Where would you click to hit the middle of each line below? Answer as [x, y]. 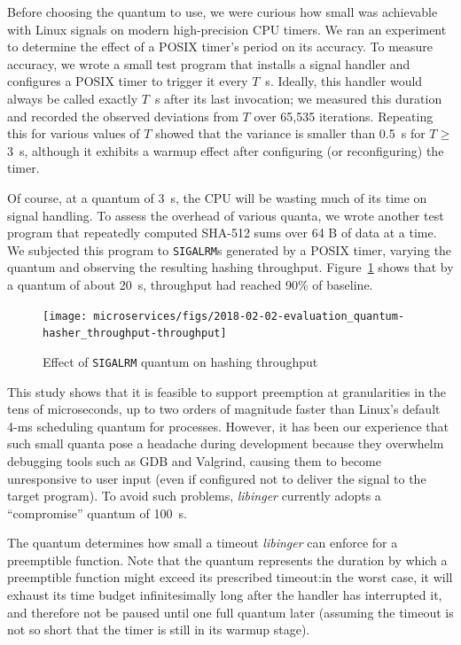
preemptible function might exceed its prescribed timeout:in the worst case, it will [230, 577]
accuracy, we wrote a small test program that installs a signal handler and [209, 63]
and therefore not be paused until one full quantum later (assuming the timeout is [230, 612]
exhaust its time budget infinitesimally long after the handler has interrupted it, [225, 595]
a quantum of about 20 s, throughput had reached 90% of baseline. [190, 284]
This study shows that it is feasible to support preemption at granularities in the [227, 391]
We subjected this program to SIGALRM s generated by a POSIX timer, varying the [230, 249]
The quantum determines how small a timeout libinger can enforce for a [203, 543]
